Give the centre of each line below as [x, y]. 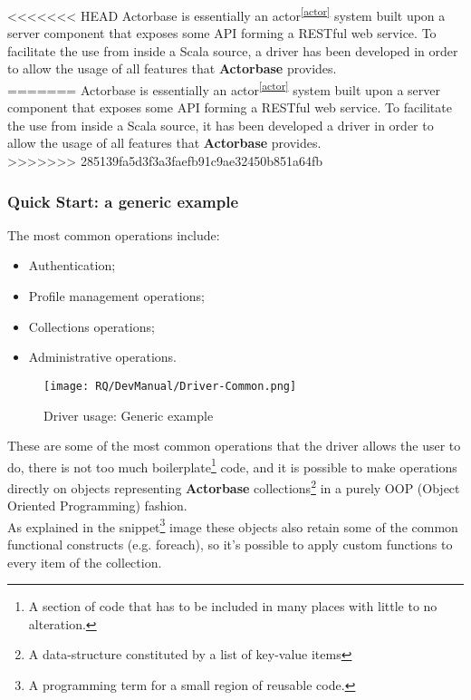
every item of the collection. [85, 562]
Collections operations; [91, 326]
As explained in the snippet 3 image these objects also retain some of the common [233, 525]
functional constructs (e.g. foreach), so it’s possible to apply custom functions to [230, 544]
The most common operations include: [114, 234]
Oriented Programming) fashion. [97, 506]
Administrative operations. [102, 357]
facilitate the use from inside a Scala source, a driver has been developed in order [233, 50]
